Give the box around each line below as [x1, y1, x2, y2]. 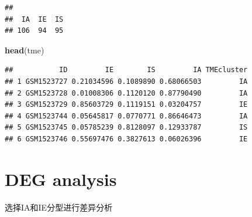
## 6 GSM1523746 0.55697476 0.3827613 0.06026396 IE [5, 134, 248, 143]
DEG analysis [5, 167, 117, 191]
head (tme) [5, 43, 44, 56]
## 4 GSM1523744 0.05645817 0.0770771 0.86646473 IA [5, 111, 248, 120]
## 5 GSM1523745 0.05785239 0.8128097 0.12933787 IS [5, 123, 248, 132]
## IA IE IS [5, 15, 64, 23]
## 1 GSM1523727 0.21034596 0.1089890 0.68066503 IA [5, 77, 248, 86]
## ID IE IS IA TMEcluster [5, 66, 248, 74]
